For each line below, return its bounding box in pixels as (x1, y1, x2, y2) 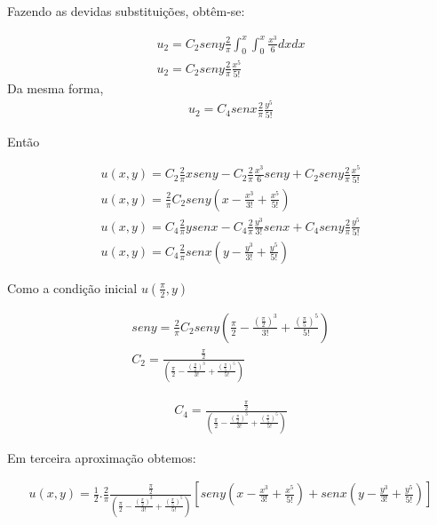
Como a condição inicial (7, 278, 138, 297)
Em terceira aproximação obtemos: (7, 448, 196, 466)
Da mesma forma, (7, 78, 104, 97)
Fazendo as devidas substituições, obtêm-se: (7, 2, 245, 20)
